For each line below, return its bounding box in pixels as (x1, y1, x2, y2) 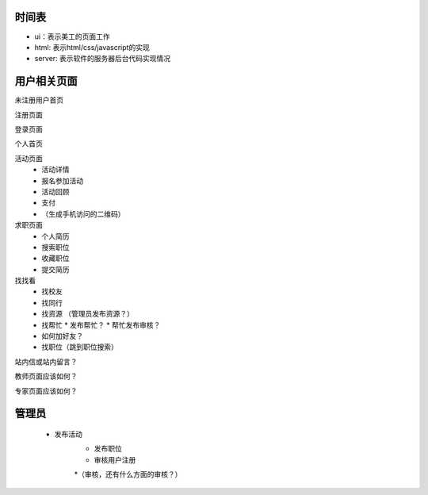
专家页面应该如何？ (14, 386, 78, 396)
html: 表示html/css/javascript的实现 (34, 42, 150, 52)
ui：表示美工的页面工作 (34, 32, 110, 41)
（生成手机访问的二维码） (41, 209, 125, 218)
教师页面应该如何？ (14, 371, 78, 381)
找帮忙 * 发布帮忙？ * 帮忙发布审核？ (41, 320, 161, 329)
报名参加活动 (41, 175, 83, 186)
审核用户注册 (94, 455, 136, 464)
